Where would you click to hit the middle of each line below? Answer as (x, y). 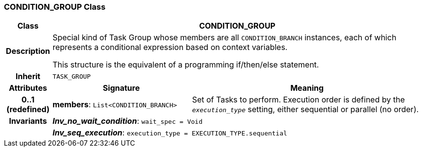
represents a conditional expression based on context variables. (170, 47)
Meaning (307, 88)
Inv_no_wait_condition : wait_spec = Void (127, 121)
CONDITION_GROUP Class (55, 7)
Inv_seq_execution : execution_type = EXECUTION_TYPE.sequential (170, 133)
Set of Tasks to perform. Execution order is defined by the (298, 100)
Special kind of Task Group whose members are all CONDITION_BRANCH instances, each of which (224, 38)
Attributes (28, 88)
